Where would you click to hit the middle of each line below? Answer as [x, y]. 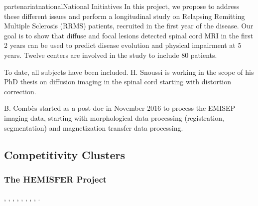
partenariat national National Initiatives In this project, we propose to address [122, 6]
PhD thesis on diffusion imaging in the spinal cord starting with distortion [118, 82]
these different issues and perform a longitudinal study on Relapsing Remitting [125, 16]
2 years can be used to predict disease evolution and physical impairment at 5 [123, 45]
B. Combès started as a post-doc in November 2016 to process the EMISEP [120, 108]
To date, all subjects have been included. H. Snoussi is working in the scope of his [129, 72]
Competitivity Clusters [64, 154]
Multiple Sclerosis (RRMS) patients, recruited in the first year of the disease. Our [129, 26]
